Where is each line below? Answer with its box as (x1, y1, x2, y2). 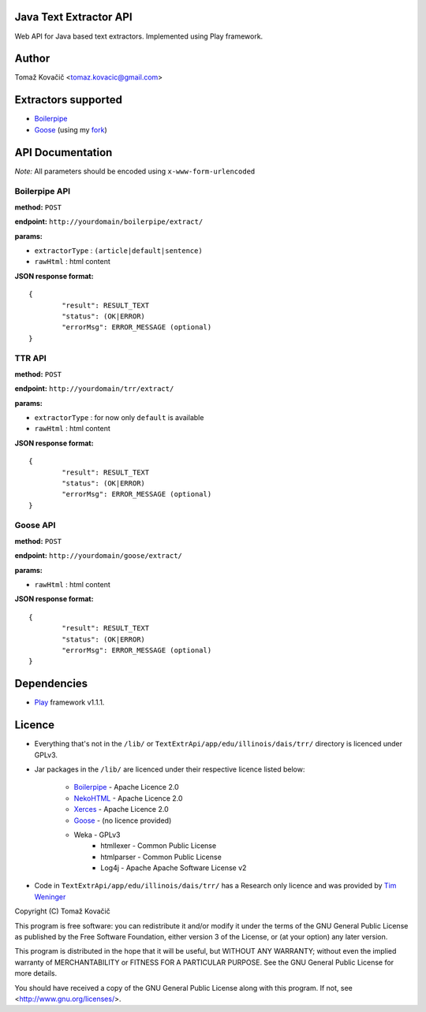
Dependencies (14, 677, 88, 690)
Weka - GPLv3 (73, 830, 121, 839)
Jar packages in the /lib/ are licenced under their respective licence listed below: (34, 765, 305, 774)
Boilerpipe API (14, 186, 71, 197)
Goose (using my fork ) (34, 125, 108, 134)
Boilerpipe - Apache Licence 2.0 (73, 783, 179, 792)
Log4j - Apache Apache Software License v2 (100, 863, 247, 872)
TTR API (14, 353, 47, 364)
